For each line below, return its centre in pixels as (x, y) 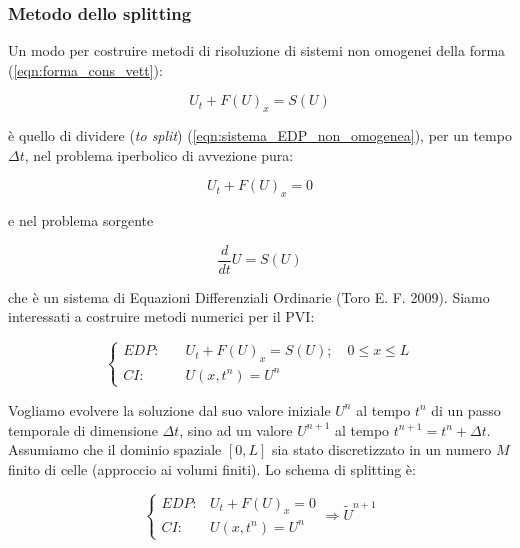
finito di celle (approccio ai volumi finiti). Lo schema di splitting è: (212, 468)
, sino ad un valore (236, 429)
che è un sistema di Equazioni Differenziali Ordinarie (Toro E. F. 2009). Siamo (249, 296)
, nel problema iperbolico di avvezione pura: (159, 154)
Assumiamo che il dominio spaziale (115, 449)
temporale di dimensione (83, 429)
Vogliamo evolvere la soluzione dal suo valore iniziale (169, 409)
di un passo (466, 409)
